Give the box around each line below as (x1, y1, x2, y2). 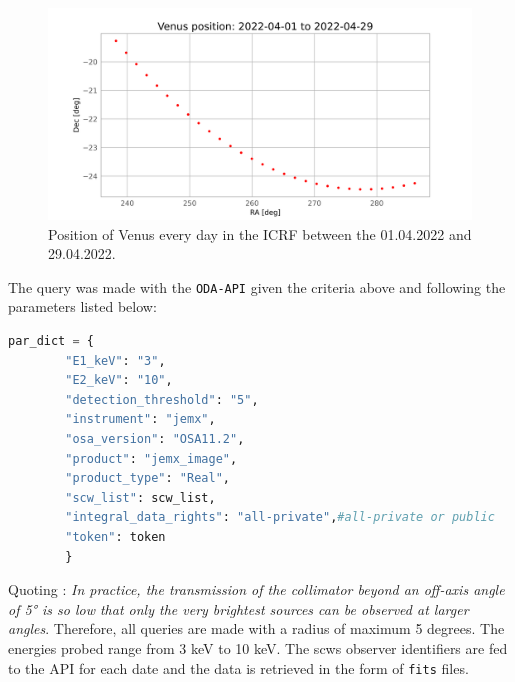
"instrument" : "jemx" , (65, 412, 216, 427)
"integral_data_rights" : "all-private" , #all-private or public (65, 510, 495, 525)
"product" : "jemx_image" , (65, 451, 238, 466)
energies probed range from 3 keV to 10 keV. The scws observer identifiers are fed (8, 637, 508, 658)
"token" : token (65, 529, 166, 544)
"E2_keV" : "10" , (65, 373, 173, 388)
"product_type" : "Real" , (65, 471, 230, 486)
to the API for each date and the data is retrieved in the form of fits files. (8, 657, 469, 678)
